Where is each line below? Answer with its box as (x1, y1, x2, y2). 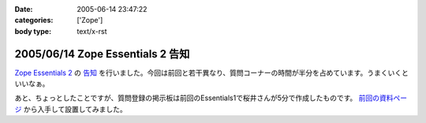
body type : (14, 26, 51, 35)
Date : (14, 5, 33, 13)
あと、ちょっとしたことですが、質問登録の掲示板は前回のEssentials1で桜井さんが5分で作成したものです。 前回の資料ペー (14, 93, 408, 102)
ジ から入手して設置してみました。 (14, 104, 128, 114)
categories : (14, 16, 54, 25)
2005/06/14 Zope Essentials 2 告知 (14, 47, 190, 61)
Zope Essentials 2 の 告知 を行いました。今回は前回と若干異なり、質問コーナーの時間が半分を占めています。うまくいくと (14, 68, 409, 77)
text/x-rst (77, 26, 107, 35)
